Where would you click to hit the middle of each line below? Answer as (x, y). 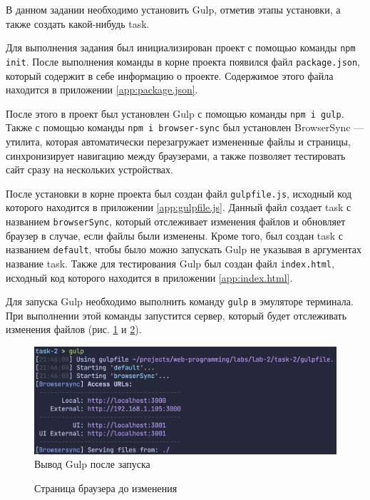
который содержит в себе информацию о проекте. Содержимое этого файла (170, 75)
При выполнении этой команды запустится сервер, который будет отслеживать (176, 315)
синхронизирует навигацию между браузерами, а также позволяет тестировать (176, 155)
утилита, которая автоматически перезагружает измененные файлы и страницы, (178, 141)
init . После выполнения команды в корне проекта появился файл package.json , (183, 61)
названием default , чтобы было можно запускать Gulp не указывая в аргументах (184, 249)
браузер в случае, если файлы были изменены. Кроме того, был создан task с (175, 235)
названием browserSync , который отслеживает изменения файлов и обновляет (176, 221)
